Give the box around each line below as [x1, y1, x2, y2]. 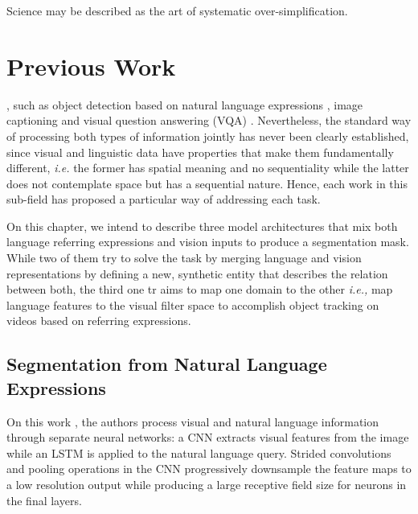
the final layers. [6, 491, 82, 508]
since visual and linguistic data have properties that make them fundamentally [6, 143, 394, 160]
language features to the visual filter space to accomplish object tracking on [6, 296, 379, 313]
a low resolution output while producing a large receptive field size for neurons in [6, 476, 407, 492]
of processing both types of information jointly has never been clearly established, [6, 127, 409, 144]
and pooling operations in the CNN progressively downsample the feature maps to [6, 460, 412, 477]
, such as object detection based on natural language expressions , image [6, 96, 363, 113]
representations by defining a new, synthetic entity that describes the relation [6, 265, 388, 282]
